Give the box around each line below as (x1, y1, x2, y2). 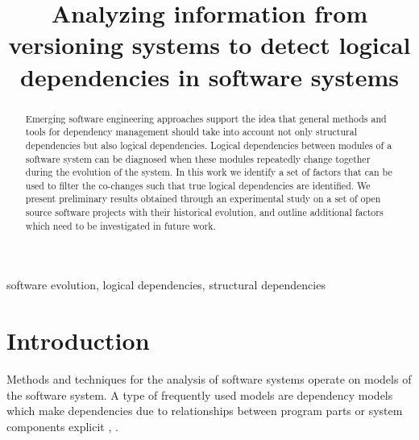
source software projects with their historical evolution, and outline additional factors (25, 205, 384, 219)
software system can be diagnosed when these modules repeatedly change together (25, 152, 371, 165)
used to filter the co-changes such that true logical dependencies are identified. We (25, 178, 371, 192)
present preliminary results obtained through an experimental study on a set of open (25, 192, 381, 205)
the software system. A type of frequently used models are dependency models (6, 386, 393, 403)
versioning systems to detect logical (8, 28, 411, 61)
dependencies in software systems (20, 60, 399, 93)
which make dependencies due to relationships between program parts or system (6, 402, 403, 419)
